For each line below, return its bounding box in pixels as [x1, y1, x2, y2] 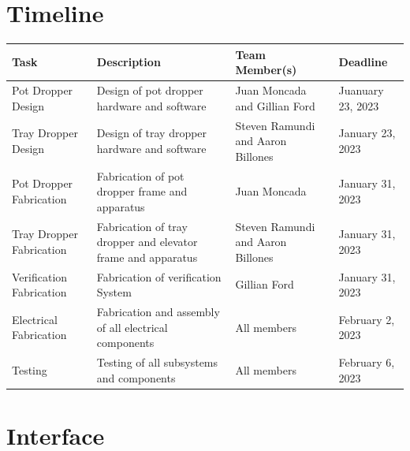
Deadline [338, 54, 388, 70]
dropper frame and [96, 183, 188, 199]
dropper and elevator [96, 233, 198, 250]
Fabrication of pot [96, 167, 184, 184]
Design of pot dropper [96, 82, 203, 99]
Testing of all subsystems [96, 354, 218, 371]
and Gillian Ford [235, 97, 315, 114]
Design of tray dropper [96, 125, 207, 141]
